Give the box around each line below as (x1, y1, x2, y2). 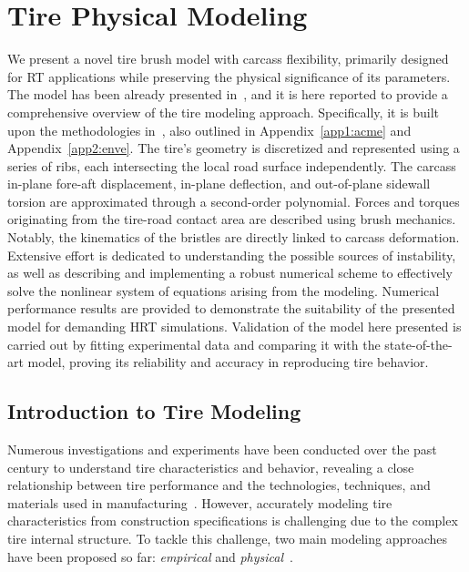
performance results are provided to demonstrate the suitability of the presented (7, 299, 455, 318)
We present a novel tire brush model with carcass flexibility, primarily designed (7, 49, 449, 68)
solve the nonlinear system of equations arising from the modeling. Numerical (7, 281, 440, 300)
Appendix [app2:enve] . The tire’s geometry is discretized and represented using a (7, 138, 460, 158)
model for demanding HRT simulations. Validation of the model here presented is (7, 317, 462, 336)
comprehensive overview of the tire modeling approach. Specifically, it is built (7, 102, 439, 121)
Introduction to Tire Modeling (7, 397, 301, 425)
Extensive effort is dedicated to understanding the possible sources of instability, (7, 245, 456, 264)
